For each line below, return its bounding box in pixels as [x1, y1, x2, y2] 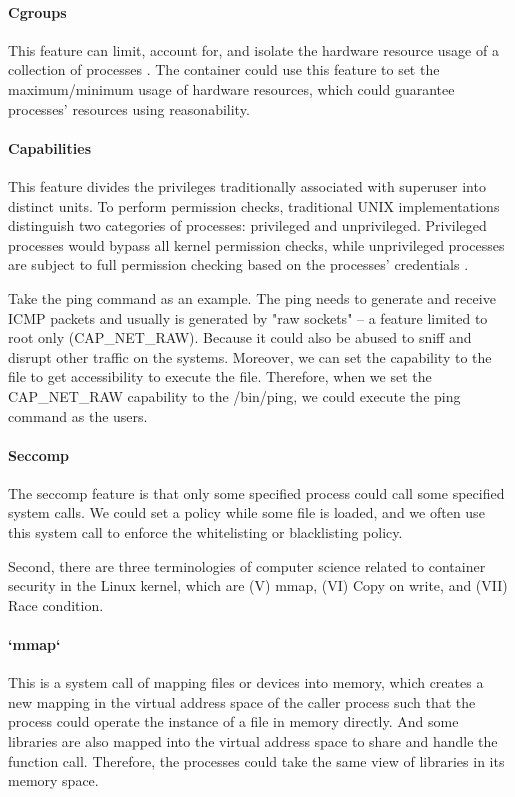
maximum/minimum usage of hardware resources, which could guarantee [8, 78, 455, 99]
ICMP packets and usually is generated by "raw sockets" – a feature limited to [8, 307, 488, 328]
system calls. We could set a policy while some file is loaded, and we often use [8, 502, 485, 523]
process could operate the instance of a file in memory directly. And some [8, 711, 459, 732]
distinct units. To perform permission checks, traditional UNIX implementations [8, 195, 500, 216]
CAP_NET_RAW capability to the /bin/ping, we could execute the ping [8, 385, 461, 406]
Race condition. [8, 594, 104, 615]
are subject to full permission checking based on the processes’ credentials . [8, 254, 469, 275]
